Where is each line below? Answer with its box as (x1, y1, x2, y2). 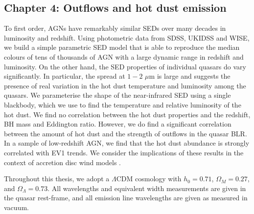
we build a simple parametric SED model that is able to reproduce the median (4, 42, 240, 52)
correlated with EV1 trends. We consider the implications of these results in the (4, 147, 244, 157)
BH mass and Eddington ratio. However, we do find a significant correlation (4, 119, 231, 129)
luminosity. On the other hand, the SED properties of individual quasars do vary (4, 61, 246, 71)
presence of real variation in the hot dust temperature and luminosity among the (4, 80, 246, 90)
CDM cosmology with (116, 173, 182, 184)
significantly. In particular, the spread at (4, 71, 125, 81)
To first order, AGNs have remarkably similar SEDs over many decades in (4, 23, 226, 33)
